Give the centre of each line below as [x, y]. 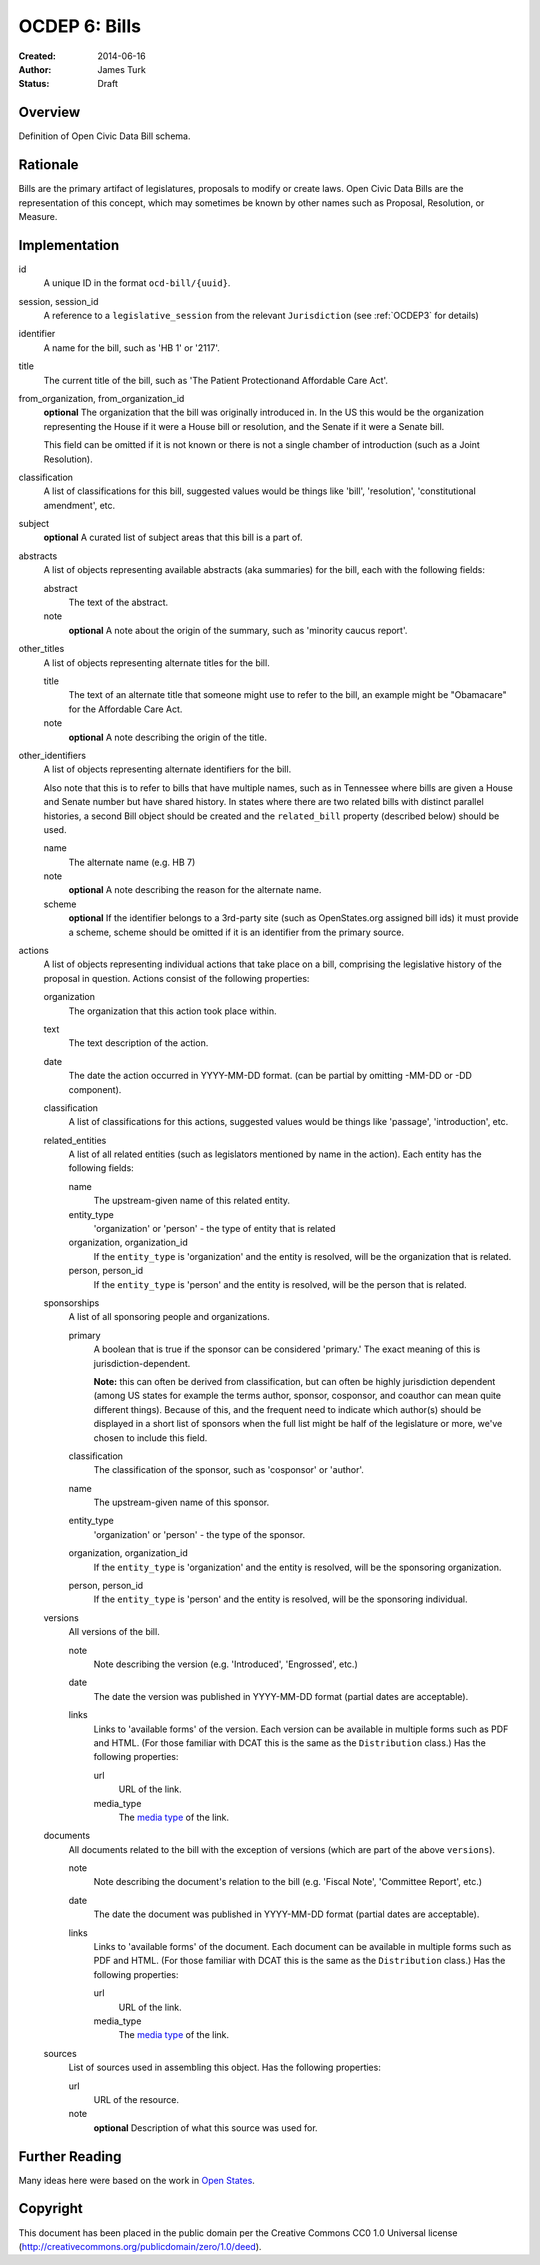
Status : [34, 84]
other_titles [41, 649]
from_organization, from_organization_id [101, 398]
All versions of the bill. [114, 1632]
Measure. [38, 216]
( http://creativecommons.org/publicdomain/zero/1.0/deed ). [140, 2246]
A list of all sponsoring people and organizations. [169, 1317]
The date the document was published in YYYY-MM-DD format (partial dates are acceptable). [286, 1914]
